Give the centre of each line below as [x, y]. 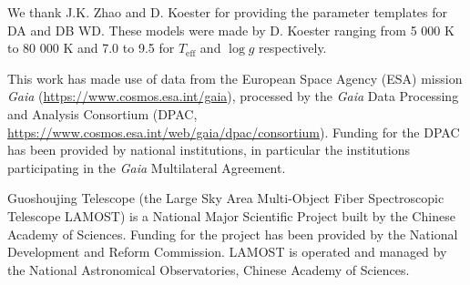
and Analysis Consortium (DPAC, [102, 113]
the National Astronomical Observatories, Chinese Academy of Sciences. [209, 269]
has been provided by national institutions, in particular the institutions [209, 150]
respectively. [293, 48]
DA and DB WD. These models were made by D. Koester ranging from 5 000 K [231, 30]
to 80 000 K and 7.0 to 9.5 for [91, 48]
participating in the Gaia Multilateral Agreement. [147, 167]
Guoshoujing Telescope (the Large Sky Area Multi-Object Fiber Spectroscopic [226, 198]
